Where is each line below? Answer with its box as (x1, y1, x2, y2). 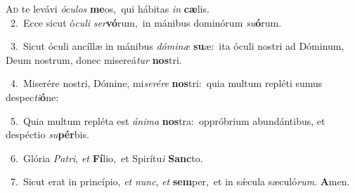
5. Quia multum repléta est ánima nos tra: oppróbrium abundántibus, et (10, 113, 325, 128)
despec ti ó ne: (6, 89, 59, 104)
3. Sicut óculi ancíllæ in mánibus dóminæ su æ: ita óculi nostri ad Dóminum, (10, 39, 344, 53)
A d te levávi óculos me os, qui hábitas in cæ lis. (6, 1, 209, 15)
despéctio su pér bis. (6, 127, 89, 142)
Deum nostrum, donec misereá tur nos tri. (6, 52, 182, 67)
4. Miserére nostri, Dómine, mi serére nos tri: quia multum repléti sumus (10, 76, 323, 91)
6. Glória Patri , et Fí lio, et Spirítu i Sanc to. (10, 150, 203, 165)
